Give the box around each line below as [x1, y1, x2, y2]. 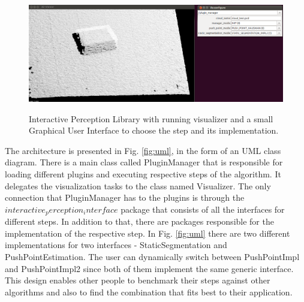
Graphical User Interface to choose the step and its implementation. [29, 124, 279, 137]
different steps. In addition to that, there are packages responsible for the [5, 215, 274, 228]
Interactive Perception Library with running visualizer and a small [29, 112, 273, 125]
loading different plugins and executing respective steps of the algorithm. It [5, 168, 281, 180]
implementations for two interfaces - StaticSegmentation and [5, 238, 227, 251]
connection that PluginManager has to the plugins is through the [5, 191, 245, 204]
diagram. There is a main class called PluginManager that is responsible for [5, 156, 283, 168]
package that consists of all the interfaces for [121, 203, 285, 215]
